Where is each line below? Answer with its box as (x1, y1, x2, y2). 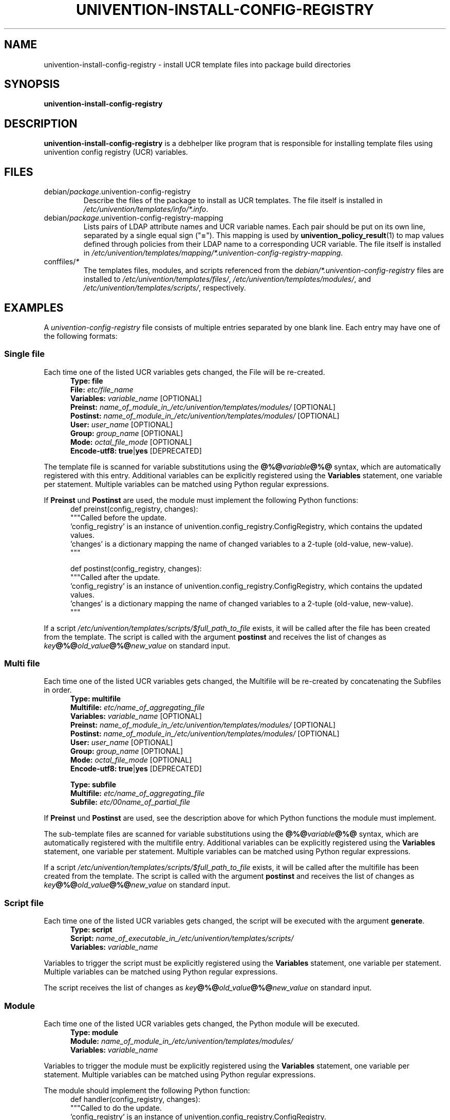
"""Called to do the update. (70, 1103, 162, 1112)
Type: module (70, 1027, 119, 1037)
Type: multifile (70, 694, 121, 703)
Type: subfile (70, 780, 117, 789)
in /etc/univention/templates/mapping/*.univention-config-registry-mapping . (83, 248, 343, 258)
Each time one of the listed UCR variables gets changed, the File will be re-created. (44, 367, 325, 376)
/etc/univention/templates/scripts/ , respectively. (83, 283, 246, 293)
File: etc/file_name (70, 385, 134, 394)
